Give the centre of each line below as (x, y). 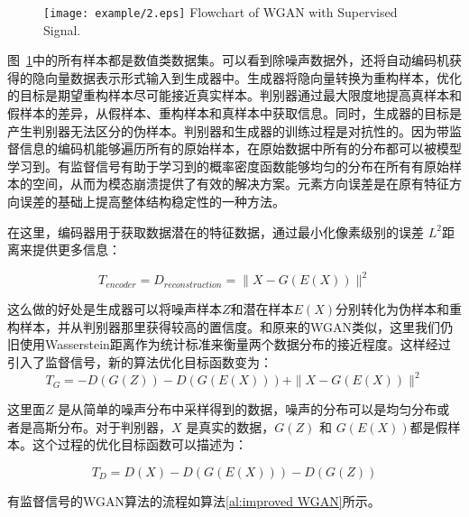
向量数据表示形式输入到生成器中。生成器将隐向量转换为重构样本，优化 (253, 77)
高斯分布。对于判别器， (101, 426)
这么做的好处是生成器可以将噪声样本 (115, 309)
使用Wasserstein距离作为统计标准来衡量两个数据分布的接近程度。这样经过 (235, 344)
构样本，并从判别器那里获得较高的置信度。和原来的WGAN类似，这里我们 (224, 326)
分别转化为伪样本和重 (398, 309)
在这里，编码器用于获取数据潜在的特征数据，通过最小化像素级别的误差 (216, 231)
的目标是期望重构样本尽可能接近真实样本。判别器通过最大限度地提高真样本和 (234, 95)
